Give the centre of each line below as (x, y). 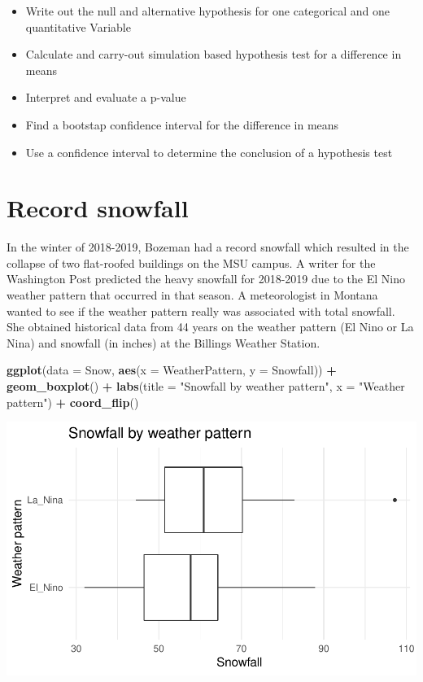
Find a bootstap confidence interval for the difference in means (182, 124)
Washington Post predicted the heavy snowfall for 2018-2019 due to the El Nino (206, 279)
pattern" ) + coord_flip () (73, 402)
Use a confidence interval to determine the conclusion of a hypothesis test (209, 152)
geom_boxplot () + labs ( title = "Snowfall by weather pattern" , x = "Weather (206, 386)
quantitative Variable (78, 26)
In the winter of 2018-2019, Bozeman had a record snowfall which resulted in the (208, 247)
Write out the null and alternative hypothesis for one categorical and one (207, 11)
